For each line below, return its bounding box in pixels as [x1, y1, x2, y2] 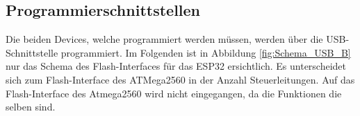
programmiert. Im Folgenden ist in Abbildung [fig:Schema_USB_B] [60, 45, 351, 59]
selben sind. [6, 99, 56, 114]
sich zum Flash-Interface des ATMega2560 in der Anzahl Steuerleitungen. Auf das [6, 72, 355, 86]
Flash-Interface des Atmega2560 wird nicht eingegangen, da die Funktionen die [6, 86, 342, 100]
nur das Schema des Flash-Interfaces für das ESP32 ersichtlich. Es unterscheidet [6, 59, 347, 73]
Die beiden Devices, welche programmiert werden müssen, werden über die [6, 32, 323, 46]
